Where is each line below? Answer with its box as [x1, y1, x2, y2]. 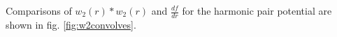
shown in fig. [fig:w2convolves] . [6, 17, 136, 31]
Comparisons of [6, 3, 72, 17]
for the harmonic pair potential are [182, 3, 332, 17]
